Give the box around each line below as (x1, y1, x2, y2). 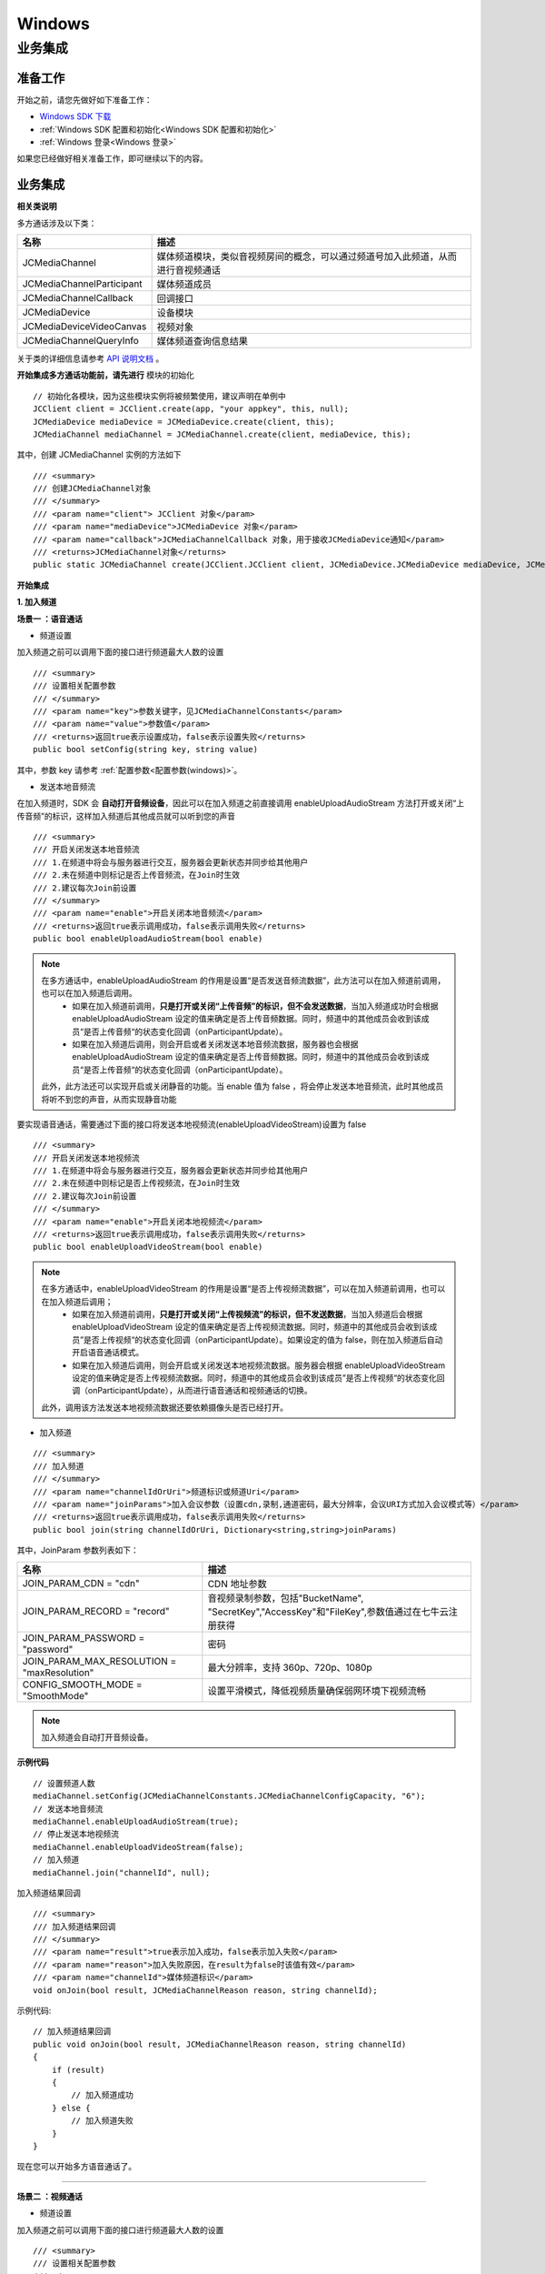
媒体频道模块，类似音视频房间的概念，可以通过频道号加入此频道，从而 (156, 250, 458, 263)
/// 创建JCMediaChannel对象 (33, 483, 152, 494)
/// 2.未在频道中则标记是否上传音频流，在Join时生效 (33, 870, 241, 880)
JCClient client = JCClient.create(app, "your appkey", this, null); (33, 404, 350, 414)
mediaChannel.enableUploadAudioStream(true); (33, 1816, 240, 1826)
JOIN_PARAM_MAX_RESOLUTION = (22, 1655, 177, 1667)
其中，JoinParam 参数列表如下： (16, 1545, 140, 1555)
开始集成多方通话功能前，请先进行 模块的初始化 (16, 369, 194, 381)
